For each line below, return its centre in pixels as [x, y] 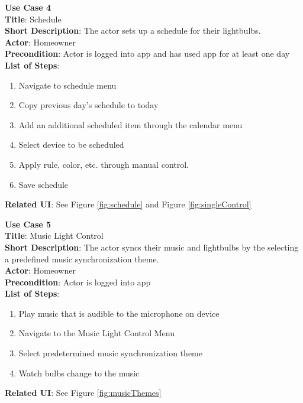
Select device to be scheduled [71, 144]
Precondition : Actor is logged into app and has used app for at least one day [147, 53]
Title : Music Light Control [54, 235]
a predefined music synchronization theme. [82, 259]
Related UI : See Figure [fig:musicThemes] [83, 393]
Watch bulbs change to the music [79, 373]
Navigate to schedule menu [67, 85]
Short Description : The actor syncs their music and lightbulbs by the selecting [152, 247]
